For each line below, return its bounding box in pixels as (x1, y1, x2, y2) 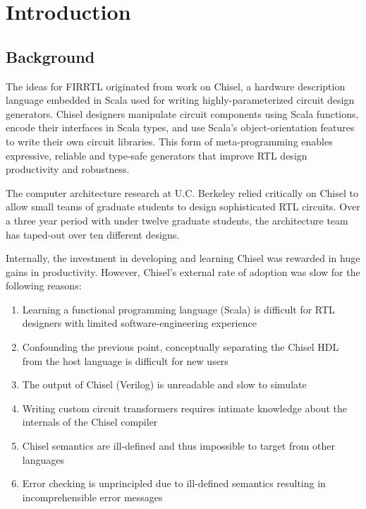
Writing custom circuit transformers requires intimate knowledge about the (22, 400, 348, 415)
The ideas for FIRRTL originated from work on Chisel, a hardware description (6, 78, 346, 93)
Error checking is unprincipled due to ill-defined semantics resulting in (22, 476, 326, 491)
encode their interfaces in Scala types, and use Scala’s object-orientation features (6, 120, 355, 135)
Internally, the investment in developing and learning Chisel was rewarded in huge (6, 251, 360, 265)
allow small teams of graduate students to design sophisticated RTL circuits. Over (6, 199, 360, 214)
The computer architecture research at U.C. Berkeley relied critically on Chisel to (6, 185, 358, 200)
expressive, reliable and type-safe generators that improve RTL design (6, 148, 307, 162)
